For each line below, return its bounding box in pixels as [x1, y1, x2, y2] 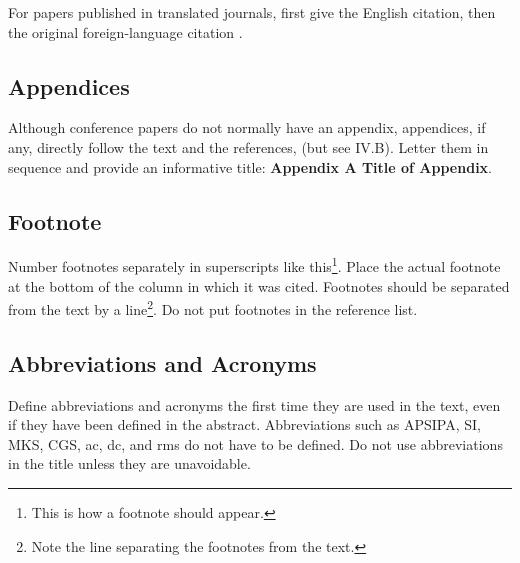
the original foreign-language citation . [8, 21, 243, 42]
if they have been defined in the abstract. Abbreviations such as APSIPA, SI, [8, 414, 481, 435]
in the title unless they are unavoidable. [8, 453, 251, 474]
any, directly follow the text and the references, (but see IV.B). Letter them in [8, 136, 489, 157]
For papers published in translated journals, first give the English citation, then [8, 2, 496, 22]
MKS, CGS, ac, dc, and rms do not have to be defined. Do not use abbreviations [8, 433, 503, 454]
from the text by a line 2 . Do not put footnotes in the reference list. [8, 296, 418, 319]
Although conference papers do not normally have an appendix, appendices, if [8, 117, 486, 138]
